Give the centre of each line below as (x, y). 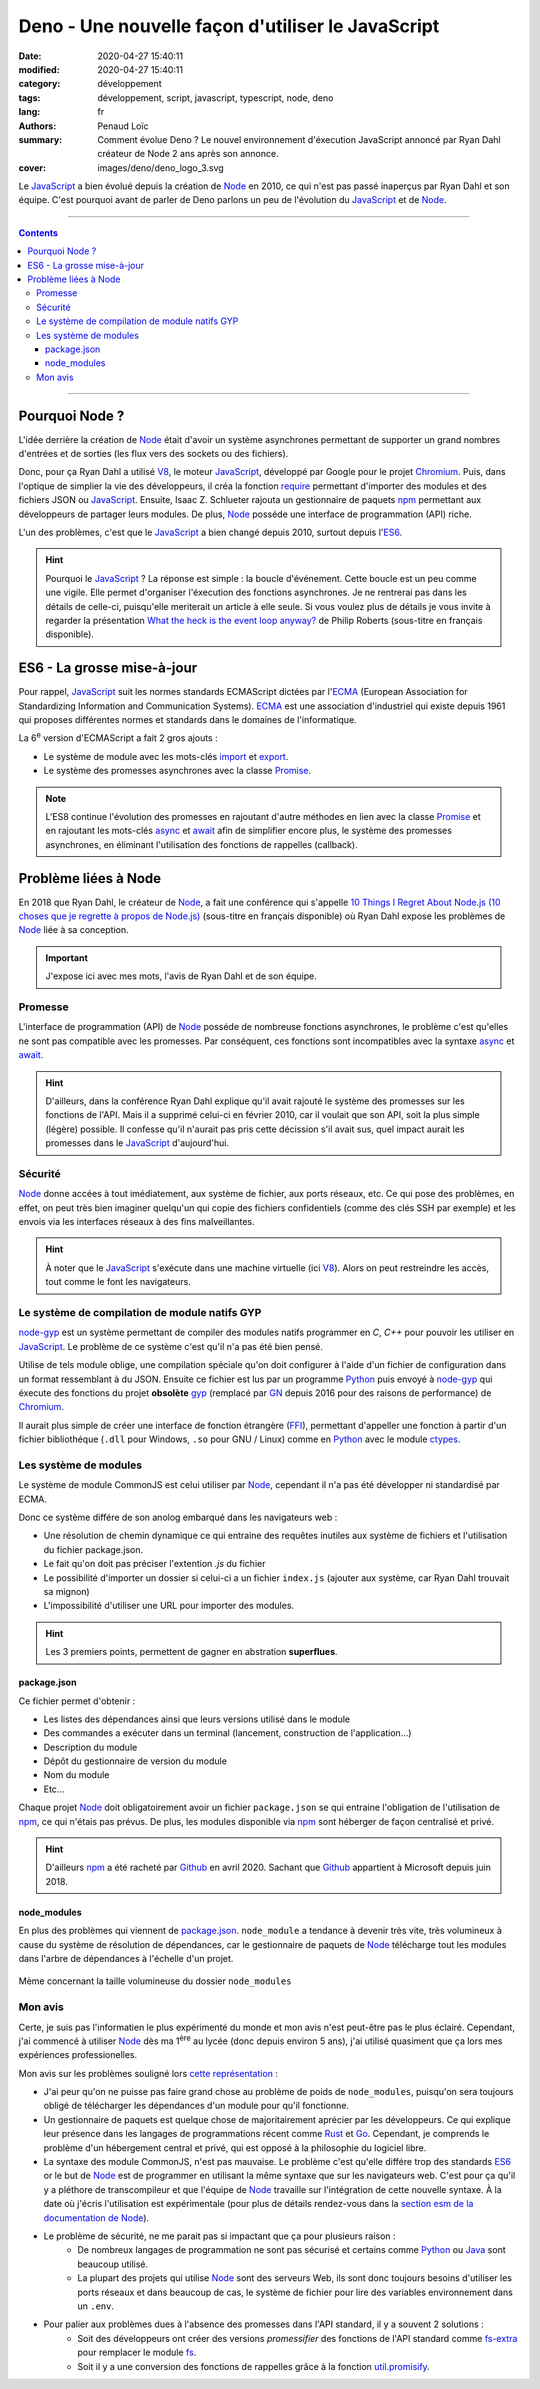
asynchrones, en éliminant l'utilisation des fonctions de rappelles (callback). (202, 844)
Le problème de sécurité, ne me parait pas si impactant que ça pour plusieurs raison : (219, 2236)
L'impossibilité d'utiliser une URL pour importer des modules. (169, 1606)
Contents (38, 232)
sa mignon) (66, 1591)
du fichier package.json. (93, 1549)
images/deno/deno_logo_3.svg (160, 167)
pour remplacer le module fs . (137, 2352)
